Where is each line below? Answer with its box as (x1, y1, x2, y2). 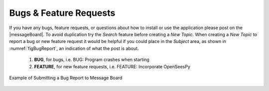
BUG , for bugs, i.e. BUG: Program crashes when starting (34, 57, 149, 63)
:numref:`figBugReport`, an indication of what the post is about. (9, 45, 139, 51)
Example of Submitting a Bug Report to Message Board (9, 75, 123, 81)
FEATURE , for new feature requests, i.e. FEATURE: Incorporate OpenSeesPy (34, 63, 190, 69)
